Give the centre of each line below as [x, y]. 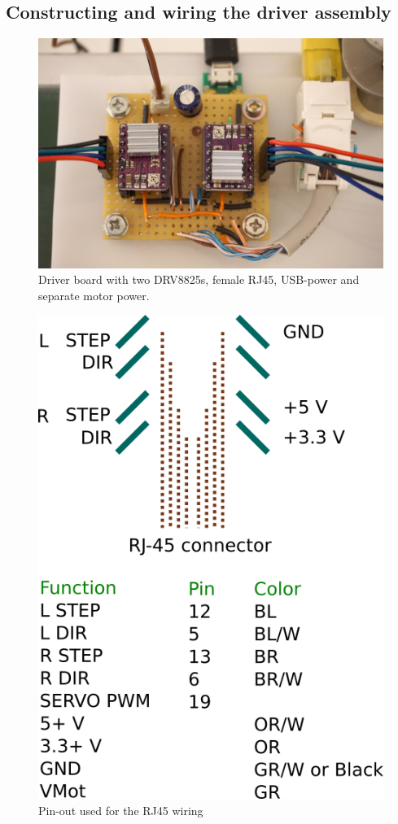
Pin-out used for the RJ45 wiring [121, 810]
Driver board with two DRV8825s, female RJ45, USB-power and [199, 279]
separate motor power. [94, 295]
